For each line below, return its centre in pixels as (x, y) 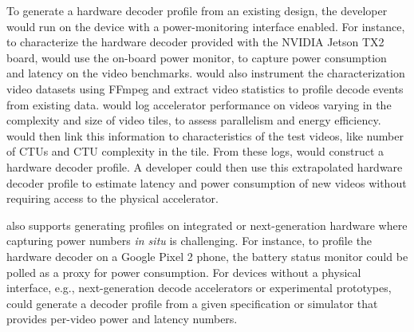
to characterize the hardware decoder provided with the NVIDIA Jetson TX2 (195, 42)
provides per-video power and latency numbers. (122, 319)
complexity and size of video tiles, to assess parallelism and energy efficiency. (194, 120)
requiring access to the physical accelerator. (112, 198)
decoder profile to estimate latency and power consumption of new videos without (207, 182)
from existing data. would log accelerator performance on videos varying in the (199, 104)
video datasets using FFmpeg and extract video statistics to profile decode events (205, 88)
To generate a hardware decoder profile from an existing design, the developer (197, 10)
